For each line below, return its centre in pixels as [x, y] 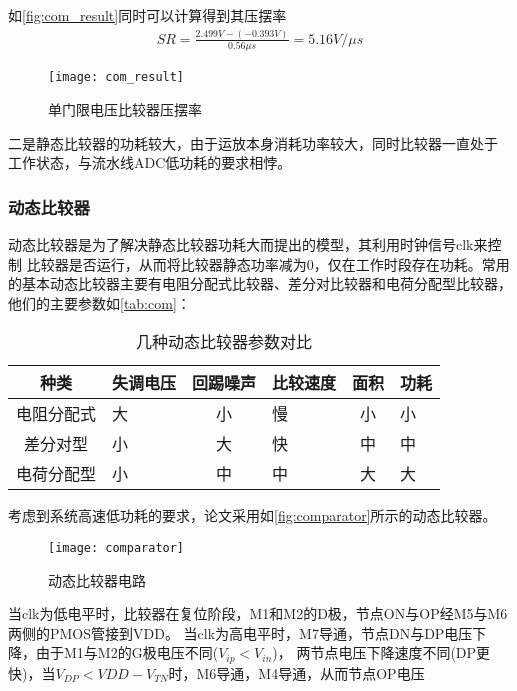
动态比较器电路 [97, 579]
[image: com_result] [116, 77]
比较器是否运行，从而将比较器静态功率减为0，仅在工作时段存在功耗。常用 [268, 263]
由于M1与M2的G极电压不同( [127, 652]
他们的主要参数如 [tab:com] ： [99, 302]
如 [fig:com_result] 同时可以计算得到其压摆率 [147, 15]
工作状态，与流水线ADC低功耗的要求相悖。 [150, 162]
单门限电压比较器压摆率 [125, 108]
